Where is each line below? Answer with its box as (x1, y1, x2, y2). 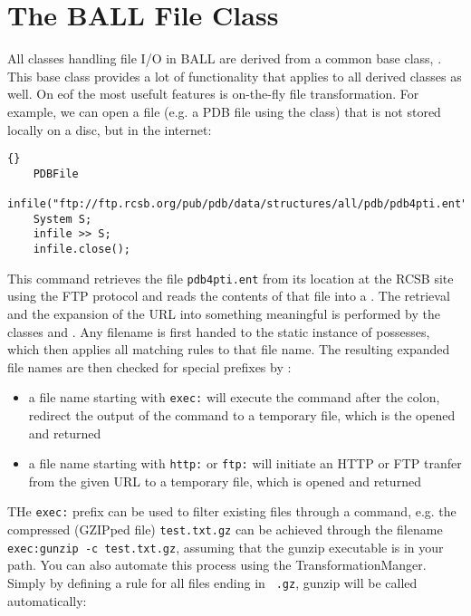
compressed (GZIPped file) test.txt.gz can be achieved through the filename (7, 520, 443, 539)
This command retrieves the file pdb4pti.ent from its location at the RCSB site (7, 268, 454, 287)
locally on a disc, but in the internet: (7, 120, 212, 139)
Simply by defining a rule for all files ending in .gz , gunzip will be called (7, 573, 418, 592)
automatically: (7, 591, 87, 610)
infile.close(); (33, 243, 131, 256)
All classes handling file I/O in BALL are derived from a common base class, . (7, 49, 442, 68)
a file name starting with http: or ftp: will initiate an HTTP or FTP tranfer (28, 454, 462, 473)
